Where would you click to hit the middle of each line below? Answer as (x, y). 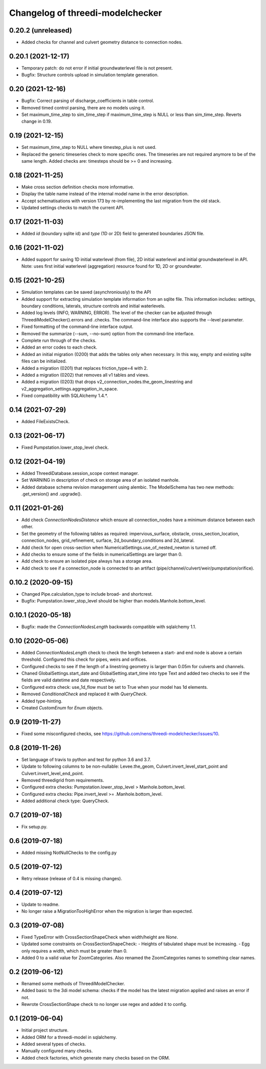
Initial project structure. (45, 1030)
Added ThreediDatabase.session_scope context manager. (80, 473)
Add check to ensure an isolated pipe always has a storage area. (87, 561)
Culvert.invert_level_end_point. (52, 773)
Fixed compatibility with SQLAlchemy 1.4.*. (65, 396)
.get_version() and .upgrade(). (52, 494)
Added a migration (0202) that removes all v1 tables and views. (85, 375)
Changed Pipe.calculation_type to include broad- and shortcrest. (87, 594)
